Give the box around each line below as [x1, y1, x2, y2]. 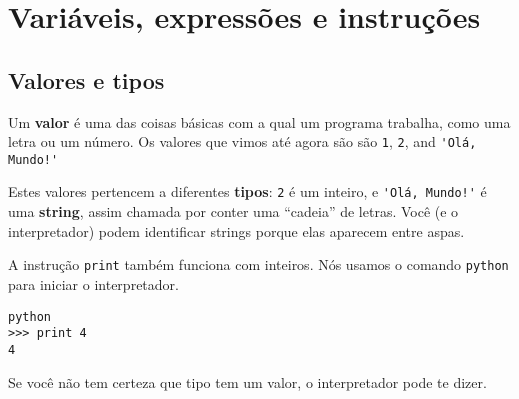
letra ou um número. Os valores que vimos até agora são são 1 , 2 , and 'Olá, [8, 131, 477, 152]
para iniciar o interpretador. [8, 273, 179, 294]
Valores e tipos [8, 64, 165, 95]
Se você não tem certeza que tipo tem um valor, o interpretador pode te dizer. [8, 371, 487, 392]
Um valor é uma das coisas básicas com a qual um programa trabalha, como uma [8, 111, 511, 132]
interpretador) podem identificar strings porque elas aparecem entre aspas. [8, 220, 465, 241]
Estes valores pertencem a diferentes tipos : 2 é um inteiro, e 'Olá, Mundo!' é [8, 181, 487, 202]
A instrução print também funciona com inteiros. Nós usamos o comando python [8, 254, 509, 275]
